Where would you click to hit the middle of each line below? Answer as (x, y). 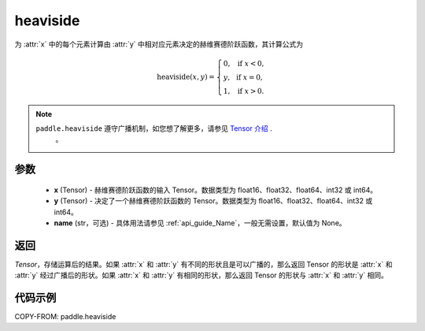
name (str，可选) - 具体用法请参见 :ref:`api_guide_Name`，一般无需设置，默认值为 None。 (200, 223)
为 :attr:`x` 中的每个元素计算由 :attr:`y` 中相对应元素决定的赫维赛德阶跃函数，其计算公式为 (159, 44)
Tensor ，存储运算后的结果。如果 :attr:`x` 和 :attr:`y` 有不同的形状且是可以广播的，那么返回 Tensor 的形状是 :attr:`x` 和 (203, 264)
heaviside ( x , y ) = (186, 76)
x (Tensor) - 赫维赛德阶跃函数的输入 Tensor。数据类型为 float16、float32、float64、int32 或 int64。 (216, 190)
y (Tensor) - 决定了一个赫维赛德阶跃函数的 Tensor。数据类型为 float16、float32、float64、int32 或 (213, 201)
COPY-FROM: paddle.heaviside (65, 317)
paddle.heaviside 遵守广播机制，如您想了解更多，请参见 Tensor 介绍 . (154, 128)
